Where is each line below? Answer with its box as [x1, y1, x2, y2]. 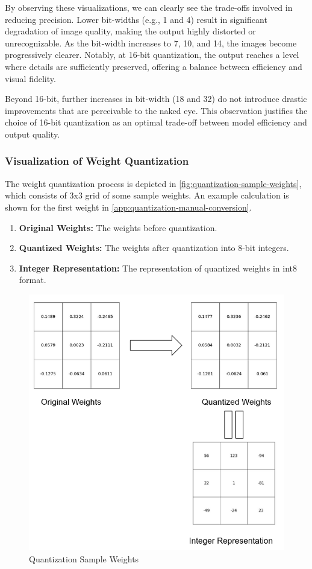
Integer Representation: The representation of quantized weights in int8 [19, 261, 298, 274]
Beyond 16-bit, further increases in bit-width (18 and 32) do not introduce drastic [5, 92, 307, 105]
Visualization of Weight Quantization [5, 153, 189, 168]
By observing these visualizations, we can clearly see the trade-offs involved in [5, 1, 293, 13]
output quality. [5, 127, 60, 140]
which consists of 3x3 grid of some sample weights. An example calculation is [5, 189, 289, 202]
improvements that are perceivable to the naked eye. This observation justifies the [5, 104, 308, 116]
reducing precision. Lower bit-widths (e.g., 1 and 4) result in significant [5, 13, 267, 25]
